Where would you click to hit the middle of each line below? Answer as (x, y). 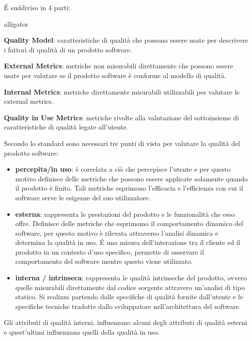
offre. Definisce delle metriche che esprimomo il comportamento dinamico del (129, 223)
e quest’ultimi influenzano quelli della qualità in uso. (82, 332)
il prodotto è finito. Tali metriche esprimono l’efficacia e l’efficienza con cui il (129, 188)
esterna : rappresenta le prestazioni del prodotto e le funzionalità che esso (125, 214)
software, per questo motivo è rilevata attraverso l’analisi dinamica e (117, 233)
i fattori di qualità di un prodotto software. (68, 49)
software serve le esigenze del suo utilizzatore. (83, 197)
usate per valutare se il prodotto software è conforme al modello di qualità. (115, 75)
